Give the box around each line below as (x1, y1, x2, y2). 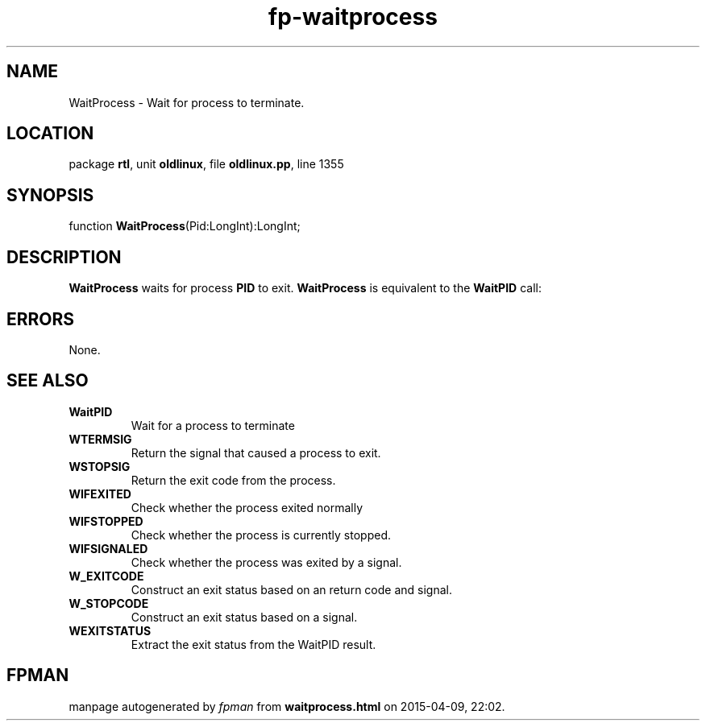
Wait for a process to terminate (131, 418, 295, 432)
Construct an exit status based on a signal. (131, 609, 358, 624)
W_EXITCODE (69, 568, 144, 583)
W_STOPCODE (69, 596, 149, 610)
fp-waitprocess (268, 3, 438, 31)
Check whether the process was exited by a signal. (131, 555, 402, 569)
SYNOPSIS (6, 184, 94, 205)
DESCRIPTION (6, 246, 122, 267)
